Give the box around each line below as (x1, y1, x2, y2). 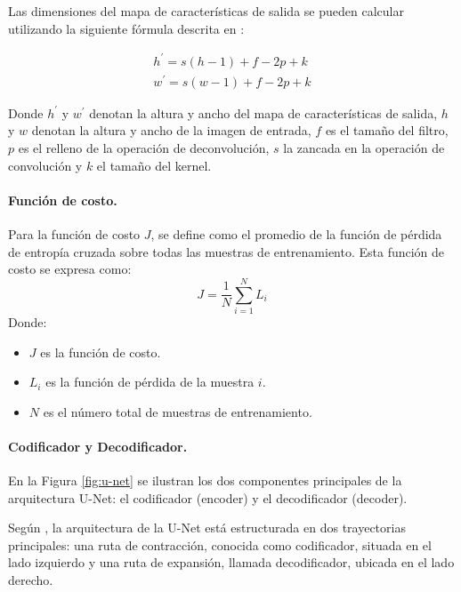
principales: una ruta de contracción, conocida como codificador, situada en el (8, 535, 432, 554)
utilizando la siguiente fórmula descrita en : (8, 19, 245, 37)
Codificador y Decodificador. (8, 436, 188, 455)
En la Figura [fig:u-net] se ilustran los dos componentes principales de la (8, 471, 402, 490)
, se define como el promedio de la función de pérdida (150, 225, 442, 243)
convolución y (8, 156, 83, 174)
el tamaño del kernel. (96, 156, 212, 174)
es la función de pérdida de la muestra (45, 372, 255, 391)
